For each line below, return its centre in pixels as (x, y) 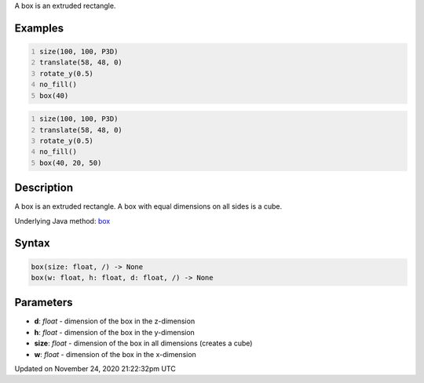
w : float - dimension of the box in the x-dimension (115, 354)
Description (44, 188)
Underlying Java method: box (62, 221)
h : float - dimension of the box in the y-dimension (115, 332)
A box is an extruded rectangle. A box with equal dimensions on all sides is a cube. (148, 206)
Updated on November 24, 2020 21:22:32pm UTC (95, 369)
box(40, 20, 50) (71, 162)
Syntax (32, 243)
